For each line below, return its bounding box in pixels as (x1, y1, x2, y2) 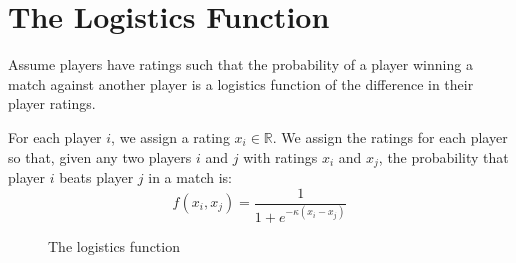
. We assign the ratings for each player (272, 126, 508, 147)
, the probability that (378, 146, 509, 167)
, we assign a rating (111, 126, 230, 147)
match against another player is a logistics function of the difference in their (8, 73, 474, 94)
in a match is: (148, 166, 232, 187)
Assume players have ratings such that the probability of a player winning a (8, 54, 473, 75)
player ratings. (8, 93, 96, 114)
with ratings (243, 146, 318, 167)
